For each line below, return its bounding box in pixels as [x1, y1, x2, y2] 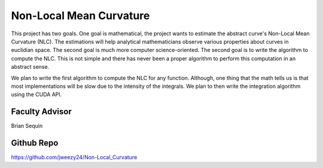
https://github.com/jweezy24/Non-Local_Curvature [11, 154, 138, 161]
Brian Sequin [11, 123, 43, 130]
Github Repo [11, 138, 59, 148]
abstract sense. [11, 63, 50, 71]
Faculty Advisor [11, 106, 72, 117]
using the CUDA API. [11, 91, 62, 98]
